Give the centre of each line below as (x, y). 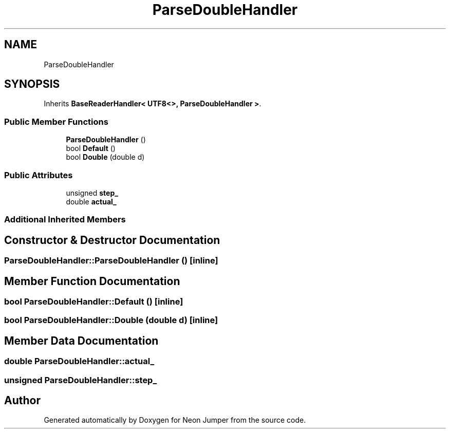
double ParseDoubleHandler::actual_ (79, 361)
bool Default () (91, 148)
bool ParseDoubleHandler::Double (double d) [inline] (111, 320)
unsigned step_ (92, 193)
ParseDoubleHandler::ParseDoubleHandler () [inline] (111, 261)
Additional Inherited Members (65, 220)
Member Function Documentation (92, 281)
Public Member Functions (56, 121)
